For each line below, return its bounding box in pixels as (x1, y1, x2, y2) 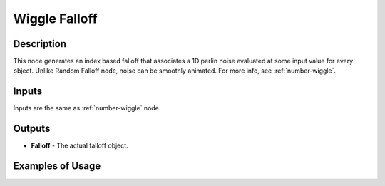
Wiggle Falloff (13, 11, 98, 26)
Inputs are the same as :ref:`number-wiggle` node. (13, 104, 161, 113)
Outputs (13, 123, 51, 135)
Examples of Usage (13, 160, 101, 172)
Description (13, 38, 67, 50)
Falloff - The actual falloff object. (31, 141, 128, 150)
